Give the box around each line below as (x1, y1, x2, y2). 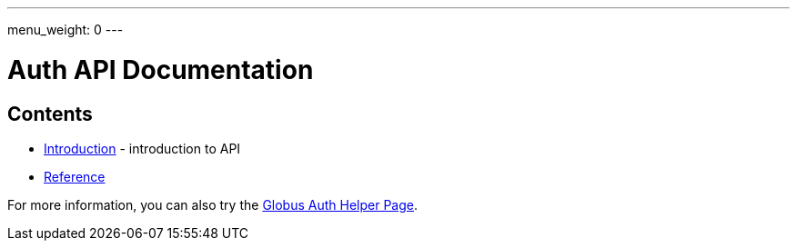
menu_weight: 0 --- (7, 22, 124, 37)
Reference (44, 168, 106, 184)
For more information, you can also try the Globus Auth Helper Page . (7, 196, 419, 213)
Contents (7, 102, 93, 125)
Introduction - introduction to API (44, 140, 241, 156)
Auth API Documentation (7, 54, 314, 85)
